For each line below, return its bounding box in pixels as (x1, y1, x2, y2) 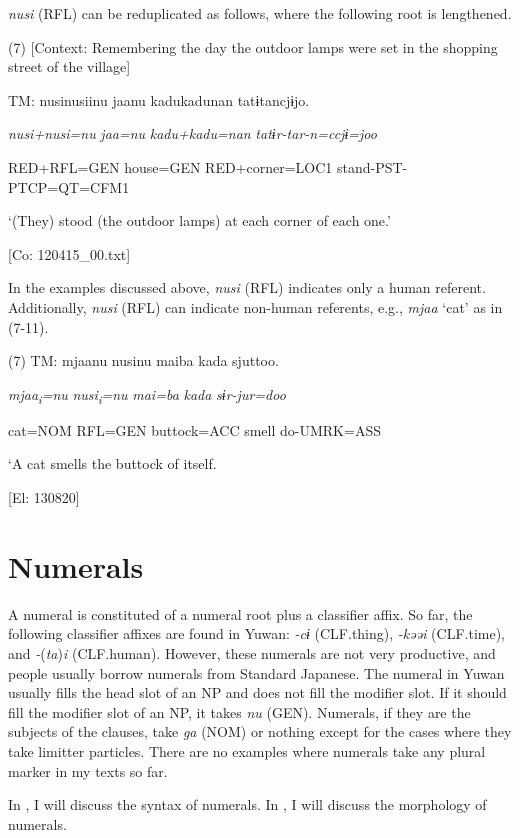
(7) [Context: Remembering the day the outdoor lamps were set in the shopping (8, 36, 498, 57)
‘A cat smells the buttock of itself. (8, 453, 217, 474)
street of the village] (8, 56, 131, 77)
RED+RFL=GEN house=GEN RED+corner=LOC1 (8, 156, 333, 177)
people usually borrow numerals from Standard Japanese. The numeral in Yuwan (8, 662, 505, 683)
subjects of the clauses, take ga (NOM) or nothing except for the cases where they (8, 721, 512, 742)
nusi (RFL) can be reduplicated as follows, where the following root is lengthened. (8, 3, 512, 23)
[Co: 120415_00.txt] (8, 243, 131, 264)
